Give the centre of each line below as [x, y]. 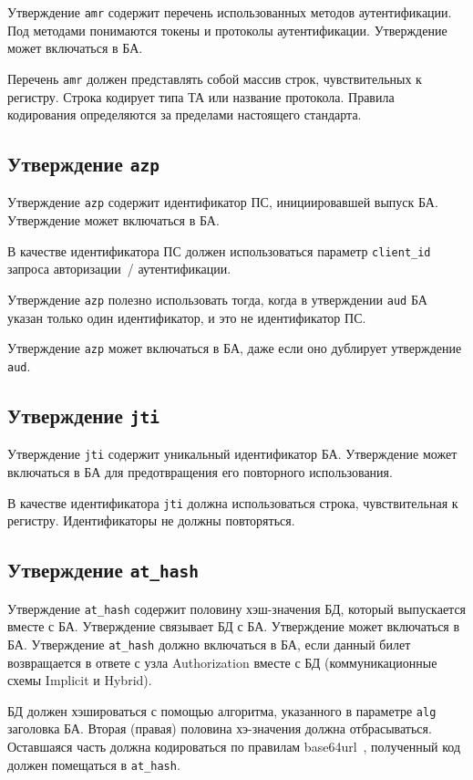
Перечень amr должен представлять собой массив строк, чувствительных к [215, 78]
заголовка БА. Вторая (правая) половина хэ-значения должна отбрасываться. [220, 728]
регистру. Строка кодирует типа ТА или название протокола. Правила [201, 96]
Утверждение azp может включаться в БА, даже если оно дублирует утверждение [235, 348]
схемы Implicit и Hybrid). [80, 680]
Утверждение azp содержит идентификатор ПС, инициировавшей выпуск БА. [223, 202]
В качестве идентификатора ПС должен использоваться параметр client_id [219, 250]
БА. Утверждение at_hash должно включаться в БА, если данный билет [209, 644]
